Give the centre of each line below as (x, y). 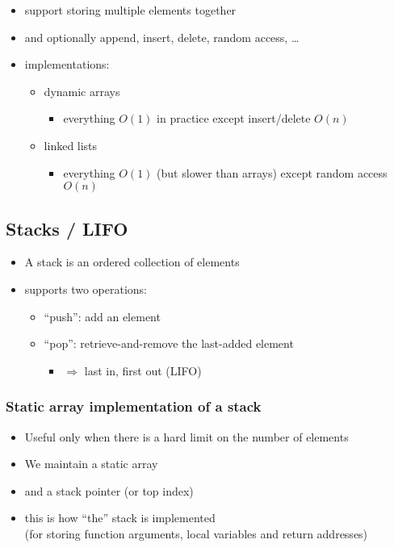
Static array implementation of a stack (134, 406)
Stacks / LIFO (67, 228)
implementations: (67, 64)
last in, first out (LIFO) (143, 370)
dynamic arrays (82, 91)
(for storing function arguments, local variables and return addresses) (196, 533)
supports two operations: (86, 289)
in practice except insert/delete (234, 118)
